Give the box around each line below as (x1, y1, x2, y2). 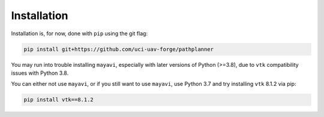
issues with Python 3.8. (11, 69, 69, 76)
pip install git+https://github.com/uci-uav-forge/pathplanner (23, 45, 214, 53)
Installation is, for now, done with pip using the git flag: (11, 30, 148, 37)
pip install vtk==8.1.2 (23, 96, 94, 103)
